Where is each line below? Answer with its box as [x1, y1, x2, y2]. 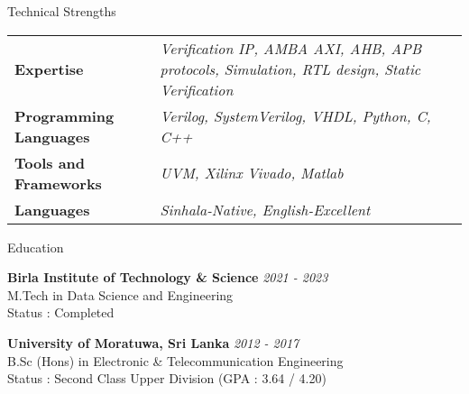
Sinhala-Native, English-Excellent [160, 198, 371, 220]
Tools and [14, 151, 86, 173]
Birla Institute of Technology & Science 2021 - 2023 [7, 268, 328, 287]
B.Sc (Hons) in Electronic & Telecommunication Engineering [7, 351, 344, 370]
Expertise [14, 58, 84, 79]
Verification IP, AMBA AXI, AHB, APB [160, 37, 422, 59]
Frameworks [14, 172, 102, 194]
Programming [14, 105, 115, 126]
